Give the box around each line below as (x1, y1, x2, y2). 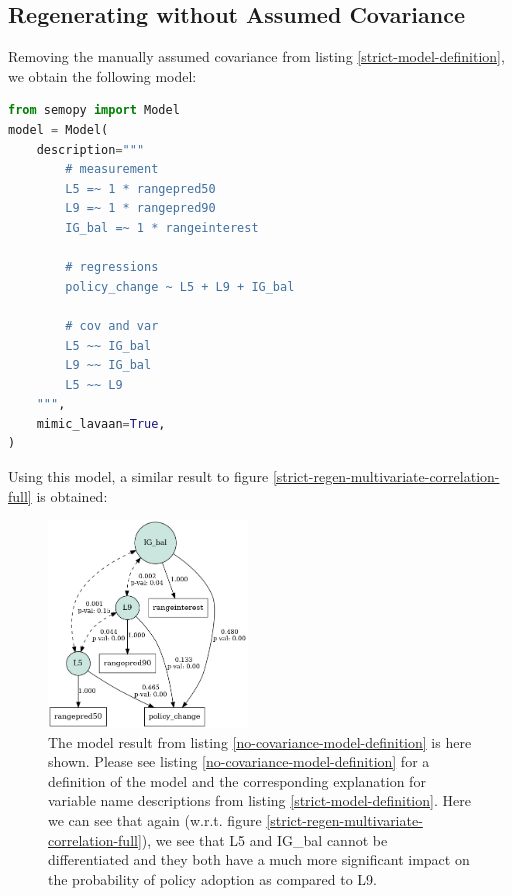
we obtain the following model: (8, 65, 197, 86)
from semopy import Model (8, 103, 180, 118)
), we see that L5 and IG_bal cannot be (141, 829, 388, 850)
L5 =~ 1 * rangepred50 (65, 181, 216, 196)
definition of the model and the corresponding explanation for (48, 770, 426, 791)
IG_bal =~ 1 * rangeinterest (65, 220, 259, 235)
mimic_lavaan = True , (36, 416, 166, 431)
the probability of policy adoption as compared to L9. (48, 868, 377, 889)
